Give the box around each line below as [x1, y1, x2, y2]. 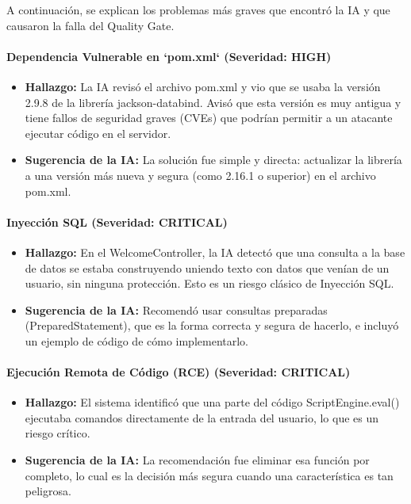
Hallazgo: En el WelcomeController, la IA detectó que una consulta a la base [25, 243, 405, 260]
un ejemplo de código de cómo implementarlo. [25, 332, 248, 349]
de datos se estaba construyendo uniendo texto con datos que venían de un [25, 259, 390, 276]
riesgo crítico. [25, 425, 90, 441]
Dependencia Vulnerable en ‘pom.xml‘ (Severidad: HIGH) [6, 48, 332, 64]
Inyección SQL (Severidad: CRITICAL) [6, 213, 228, 230]
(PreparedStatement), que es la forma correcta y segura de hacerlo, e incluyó [25, 317, 399, 334]
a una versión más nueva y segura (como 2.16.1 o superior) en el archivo [25, 166, 376, 183]
